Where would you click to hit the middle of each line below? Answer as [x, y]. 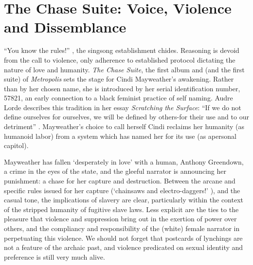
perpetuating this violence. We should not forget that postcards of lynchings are [123, 238]
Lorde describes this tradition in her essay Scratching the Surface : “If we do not [123, 107]
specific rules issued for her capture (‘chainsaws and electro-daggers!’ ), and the [122, 190]
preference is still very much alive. [54, 257]
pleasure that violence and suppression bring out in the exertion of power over [120, 219]
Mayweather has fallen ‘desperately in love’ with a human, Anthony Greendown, [124, 161]
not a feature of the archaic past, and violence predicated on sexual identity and [124, 247]
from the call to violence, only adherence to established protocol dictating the [120, 59]
